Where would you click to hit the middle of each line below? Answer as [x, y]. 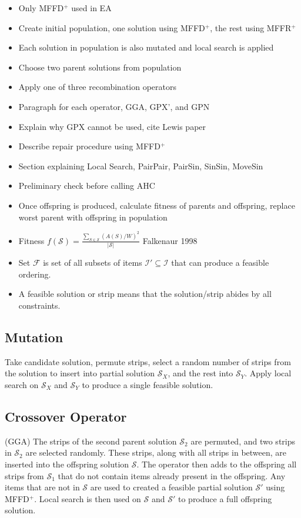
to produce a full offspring [225, 498]
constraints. [39, 305]
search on [22, 384]
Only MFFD [41, 8]
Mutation [34, 337]
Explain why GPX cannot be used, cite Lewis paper [112, 126]
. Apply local [268, 373]
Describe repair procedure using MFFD [89, 146]
